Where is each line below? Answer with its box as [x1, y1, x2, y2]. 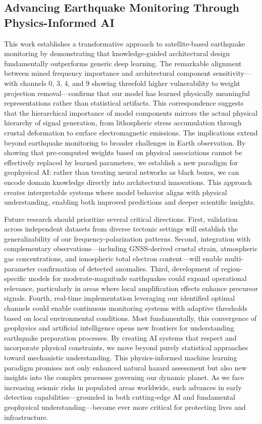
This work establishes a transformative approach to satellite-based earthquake [4, 38, 245, 49]
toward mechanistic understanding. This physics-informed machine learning [4, 352, 237, 362]
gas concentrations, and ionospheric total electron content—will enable [4, 253, 223, 264]
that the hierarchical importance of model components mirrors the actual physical [4, 107, 258, 118]
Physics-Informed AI [4, 14, 115, 30]
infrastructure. [4, 411, 48, 422]
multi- [225, 253, 244, 264]
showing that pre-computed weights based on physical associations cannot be [4, 147, 242, 158]
